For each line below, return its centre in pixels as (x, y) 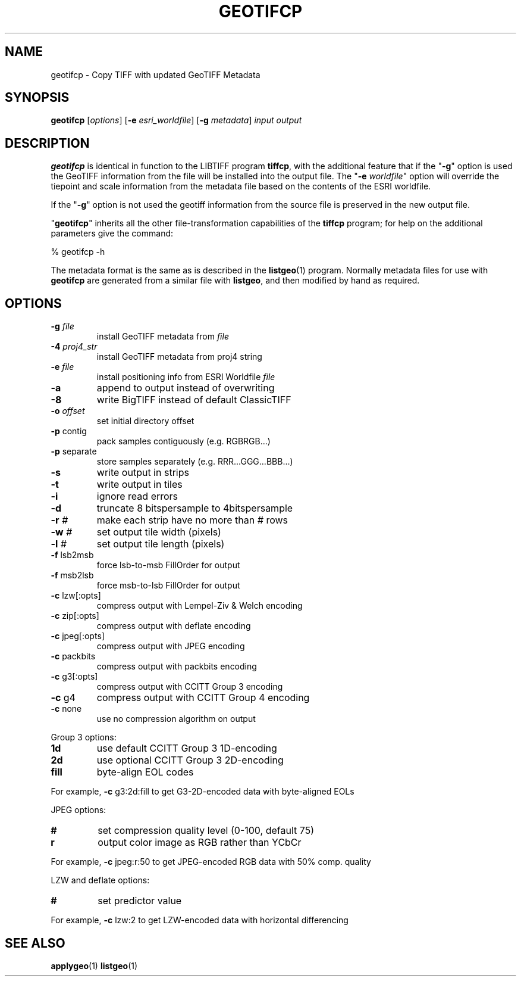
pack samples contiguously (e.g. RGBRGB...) (183, 441)
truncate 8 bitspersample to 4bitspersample (195, 508)
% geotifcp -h (78, 252)
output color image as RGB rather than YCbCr (200, 843)
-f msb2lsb (72, 575)
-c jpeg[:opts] (78, 636)
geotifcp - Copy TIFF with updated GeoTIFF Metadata (156, 74)
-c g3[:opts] (74, 677)
